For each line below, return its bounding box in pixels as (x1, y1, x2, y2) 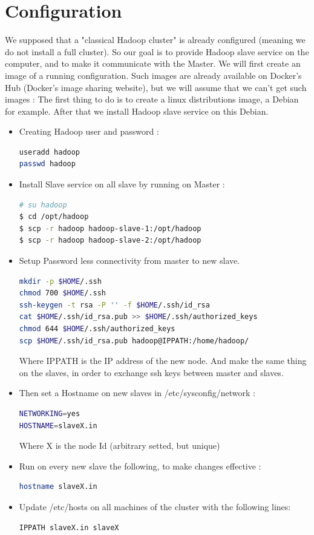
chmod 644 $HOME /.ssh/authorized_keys (19, 325, 175, 333)
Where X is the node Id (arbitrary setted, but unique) (19, 439, 220, 452)
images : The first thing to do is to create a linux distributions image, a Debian (5, 93, 299, 106)
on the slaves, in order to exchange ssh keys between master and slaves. (19, 366, 284, 379)
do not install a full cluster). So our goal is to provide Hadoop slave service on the (5, 45, 309, 58)
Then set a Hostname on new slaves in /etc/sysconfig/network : (19, 386, 255, 399)
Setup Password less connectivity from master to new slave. (19, 254, 240, 267)
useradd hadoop (19, 147, 80, 156)
